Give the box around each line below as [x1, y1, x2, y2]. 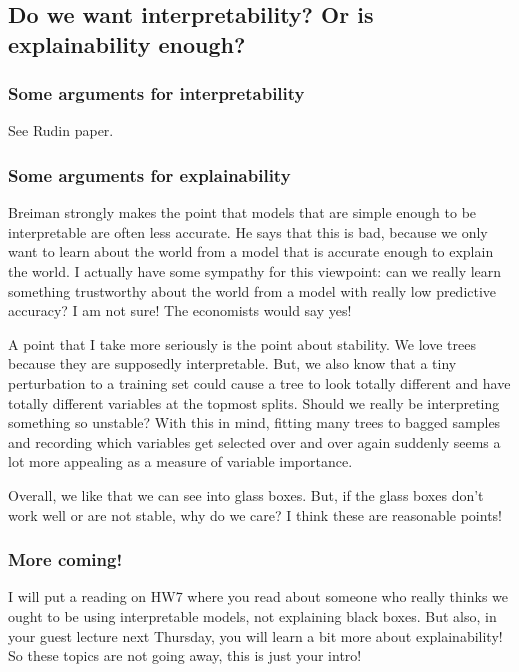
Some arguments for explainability [8, 162, 291, 187]
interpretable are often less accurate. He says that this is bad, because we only [8, 221, 488, 242]
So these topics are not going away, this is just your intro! [8, 645, 362, 666]
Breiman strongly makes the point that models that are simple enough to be [8, 202, 477, 223]
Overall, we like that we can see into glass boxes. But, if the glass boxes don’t [8, 484, 484, 505]
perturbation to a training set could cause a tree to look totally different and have [8, 372, 511, 393]
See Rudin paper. [8, 120, 114, 141]
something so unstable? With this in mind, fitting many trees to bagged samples [8, 412, 501, 433]
